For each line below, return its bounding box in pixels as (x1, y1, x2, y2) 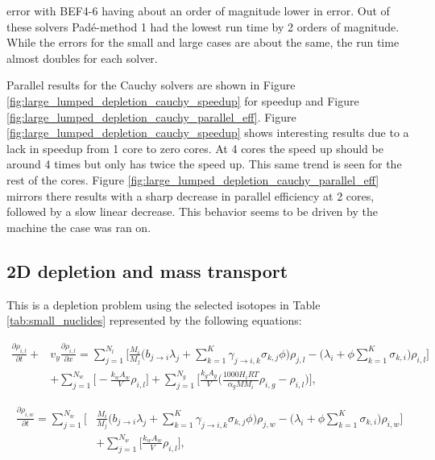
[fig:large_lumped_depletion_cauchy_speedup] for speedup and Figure (6, 92, 359, 109)
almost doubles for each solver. (6, 49, 158, 66)
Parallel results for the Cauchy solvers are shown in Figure (6, 77, 296, 93)
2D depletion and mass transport (6, 258, 288, 283)
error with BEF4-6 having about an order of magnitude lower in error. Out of (6, 2, 390, 19)
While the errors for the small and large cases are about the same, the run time (6, 34, 400, 51)
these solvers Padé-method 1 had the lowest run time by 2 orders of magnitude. (6, 18, 400, 35)
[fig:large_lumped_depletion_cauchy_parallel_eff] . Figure (6, 108, 296, 125)
